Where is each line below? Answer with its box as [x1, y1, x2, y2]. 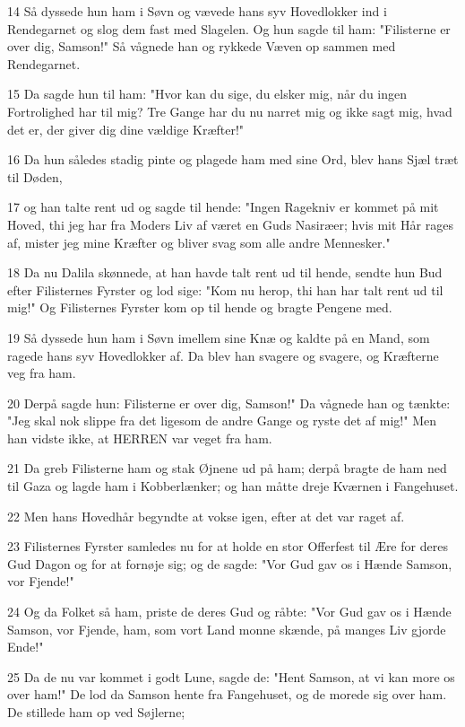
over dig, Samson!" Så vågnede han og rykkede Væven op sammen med [7, 37, 396, 56]
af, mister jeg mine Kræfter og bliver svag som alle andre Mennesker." [7, 232, 391, 251]
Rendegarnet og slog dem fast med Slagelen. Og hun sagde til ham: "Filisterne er [7, 19, 451, 38]
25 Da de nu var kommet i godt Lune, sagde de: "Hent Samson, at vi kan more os [7, 667, 455, 686]
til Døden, [7, 167, 63, 186]
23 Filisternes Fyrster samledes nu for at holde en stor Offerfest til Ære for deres [7, 537, 448, 556]
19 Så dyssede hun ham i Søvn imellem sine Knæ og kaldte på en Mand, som [7, 328, 430, 346]
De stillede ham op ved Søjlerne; [7, 703, 185, 721]
